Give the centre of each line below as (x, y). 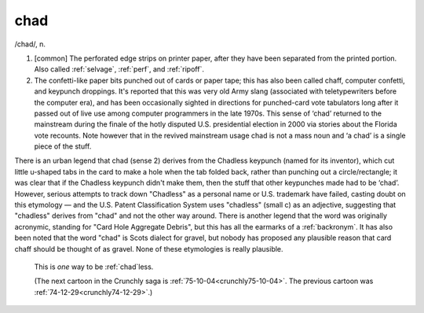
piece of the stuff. (63, 146)
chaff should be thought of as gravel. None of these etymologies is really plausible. (149, 249)
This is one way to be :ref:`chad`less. (94, 267)
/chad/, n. (30, 44)
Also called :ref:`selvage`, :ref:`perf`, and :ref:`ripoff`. (119, 69)
